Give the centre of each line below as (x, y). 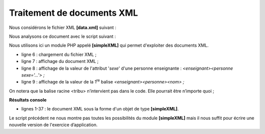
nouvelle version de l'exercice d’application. (53, 125)
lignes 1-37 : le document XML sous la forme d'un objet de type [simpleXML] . (100, 109)
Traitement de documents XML (74, 13)
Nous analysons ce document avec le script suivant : (63, 36)
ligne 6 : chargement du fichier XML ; (59, 54)
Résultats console (28, 100)
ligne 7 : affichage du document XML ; (60, 61)
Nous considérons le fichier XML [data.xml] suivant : (63, 27)
